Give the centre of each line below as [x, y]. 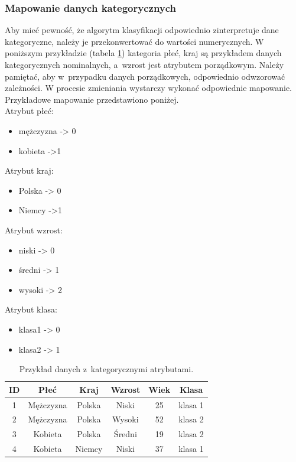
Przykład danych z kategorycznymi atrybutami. [106, 369]
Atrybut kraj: [29, 170]
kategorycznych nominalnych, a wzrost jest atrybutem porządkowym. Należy [144, 64]
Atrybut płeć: [29, 111]
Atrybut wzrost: [34, 230]
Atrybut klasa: [31, 309]
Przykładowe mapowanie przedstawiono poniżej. [92, 99]
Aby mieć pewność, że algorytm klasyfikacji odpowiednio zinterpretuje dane [142, 30]
